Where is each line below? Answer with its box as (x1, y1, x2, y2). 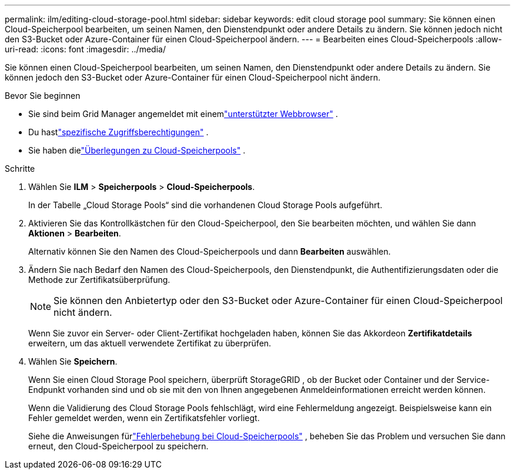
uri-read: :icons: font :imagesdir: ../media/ (5, 44, 166, 54)
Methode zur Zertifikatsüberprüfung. (28, 275, 170, 285)
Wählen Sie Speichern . (28, 356, 118, 366)
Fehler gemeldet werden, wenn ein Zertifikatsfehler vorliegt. (28, 413, 260, 423)
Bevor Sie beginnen (5, 91, 81, 101)
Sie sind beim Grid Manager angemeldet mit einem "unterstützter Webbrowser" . (28, 109, 338, 119)
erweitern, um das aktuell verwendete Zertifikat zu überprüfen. (28, 338, 272, 348)
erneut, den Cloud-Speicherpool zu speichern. (28, 441, 209, 451)
